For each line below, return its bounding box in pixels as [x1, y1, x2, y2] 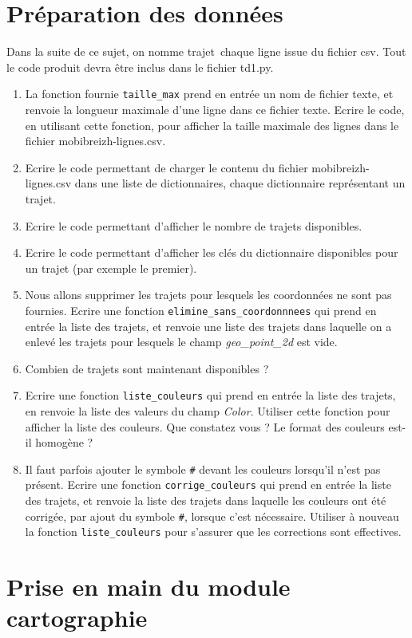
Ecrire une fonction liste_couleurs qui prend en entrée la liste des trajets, [25, 387, 396, 404]
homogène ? [35, 434, 93, 451]
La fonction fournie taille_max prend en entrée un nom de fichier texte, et [25, 85, 394, 102]
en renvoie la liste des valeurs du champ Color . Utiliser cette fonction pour [25, 403, 390, 419]
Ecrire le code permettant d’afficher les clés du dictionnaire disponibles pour [25, 244, 398, 261]
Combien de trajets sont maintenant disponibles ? [25, 360, 269, 376]
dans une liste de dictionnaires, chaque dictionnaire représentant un [74, 175, 406, 191]
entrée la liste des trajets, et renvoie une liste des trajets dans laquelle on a [25, 317, 392, 334]
